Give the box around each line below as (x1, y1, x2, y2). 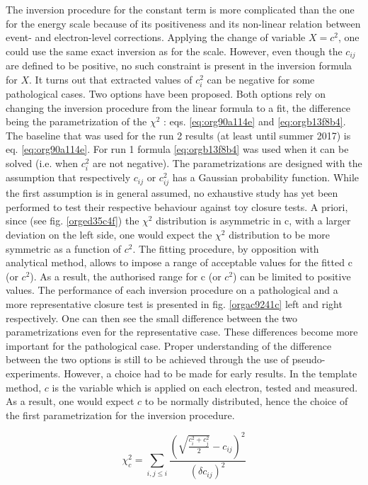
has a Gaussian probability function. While (172, 170, 360, 185)
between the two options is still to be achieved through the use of (6, 352, 289, 367)
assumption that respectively (6, 170, 131, 185)
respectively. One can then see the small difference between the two (6, 310, 298, 325)
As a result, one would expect (6, 394, 134, 409)
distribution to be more (229, 227, 330, 242)
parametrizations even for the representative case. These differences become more (6, 324, 358, 339)
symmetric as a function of (6, 241, 122, 256)
